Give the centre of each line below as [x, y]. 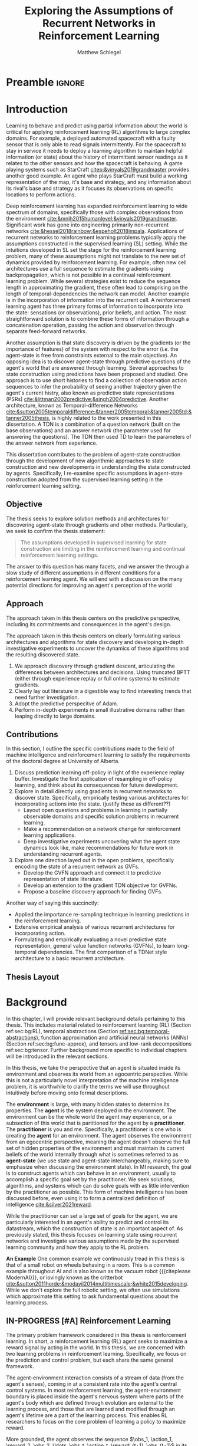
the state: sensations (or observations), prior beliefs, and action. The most [96, 312]
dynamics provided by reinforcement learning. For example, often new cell [96, 262]
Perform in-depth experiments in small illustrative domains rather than [100, 709]
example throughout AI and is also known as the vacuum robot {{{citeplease [98, 1271]
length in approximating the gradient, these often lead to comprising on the [97, 287]
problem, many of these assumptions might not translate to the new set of [96, 256]
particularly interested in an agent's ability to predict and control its [88, 1222]
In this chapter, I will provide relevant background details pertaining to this [96, 1018]
